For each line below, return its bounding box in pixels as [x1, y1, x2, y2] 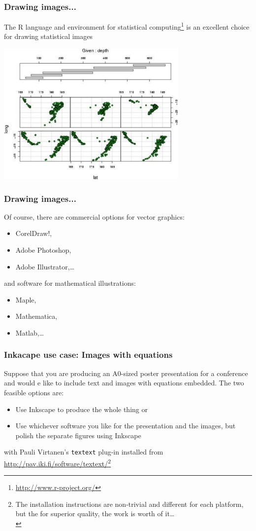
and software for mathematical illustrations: [4, 278, 136, 288]
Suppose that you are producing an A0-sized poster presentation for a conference [4, 368, 248, 378]
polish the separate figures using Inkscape [15, 430, 141, 440]
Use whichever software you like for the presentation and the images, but [15, 420, 236, 431]
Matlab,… [15, 327, 44, 338]
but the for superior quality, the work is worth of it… [15, 508, 175, 519]
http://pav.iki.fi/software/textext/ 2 [4, 457, 111, 468]
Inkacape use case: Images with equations [4, 348, 173, 361]
